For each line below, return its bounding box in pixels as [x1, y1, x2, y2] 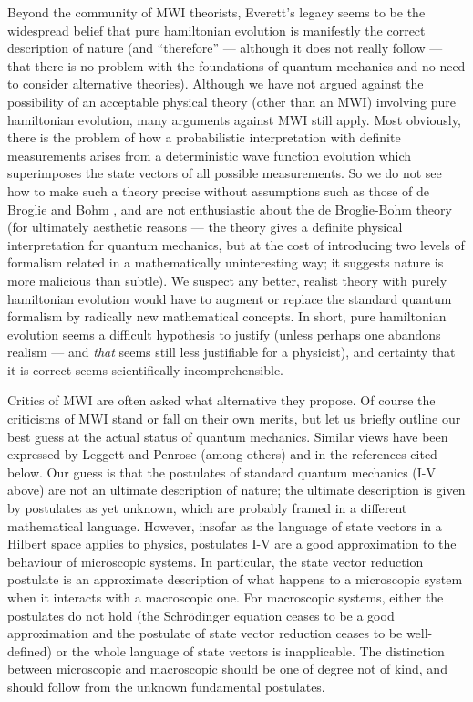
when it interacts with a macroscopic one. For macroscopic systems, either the [7, 588, 444, 606]
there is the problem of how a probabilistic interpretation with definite [7, 128, 401, 147]
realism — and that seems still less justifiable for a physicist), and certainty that [7, 342, 456, 361]
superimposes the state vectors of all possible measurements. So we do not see [7, 163, 442, 183]
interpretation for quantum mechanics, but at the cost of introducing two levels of [7, 235, 465, 254]
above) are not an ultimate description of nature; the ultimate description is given [7, 480, 466, 499]
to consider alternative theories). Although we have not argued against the [7, 74, 424, 93]
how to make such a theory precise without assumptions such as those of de [7, 181, 430, 200]
